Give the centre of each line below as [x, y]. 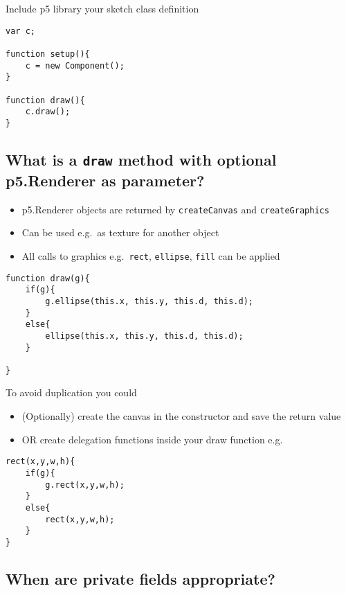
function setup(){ [48, 54]
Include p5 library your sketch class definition [102, 8]
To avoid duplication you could [71, 392]
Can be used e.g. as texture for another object [120, 232]
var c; [20, 31]
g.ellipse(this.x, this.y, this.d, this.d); [149, 301]
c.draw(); [48, 112]
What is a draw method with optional [141, 159]
